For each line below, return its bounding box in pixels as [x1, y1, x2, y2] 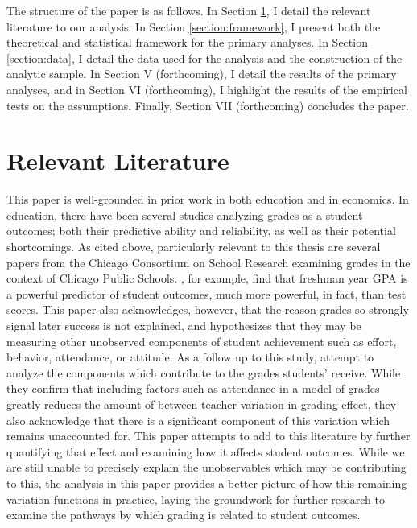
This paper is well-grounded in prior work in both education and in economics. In [6, 191, 409, 208]
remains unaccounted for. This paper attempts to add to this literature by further [6, 427, 411, 444]
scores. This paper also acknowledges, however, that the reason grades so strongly [6, 301, 409, 318]
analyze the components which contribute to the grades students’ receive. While [6, 364, 401, 381]
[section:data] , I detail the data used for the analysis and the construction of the [6, 49, 403, 66]
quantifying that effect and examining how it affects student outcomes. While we [6, 443, 405, 460]
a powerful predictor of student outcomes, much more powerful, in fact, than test [6, 285, 407, 302]
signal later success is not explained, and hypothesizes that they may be [6, 317, 361, 334]
